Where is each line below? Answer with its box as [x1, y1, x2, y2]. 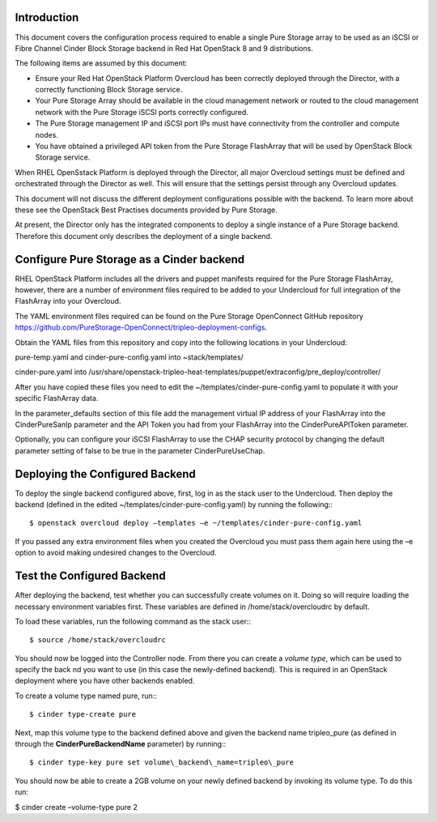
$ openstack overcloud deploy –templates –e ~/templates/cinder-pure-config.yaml [29, 518, 363, 528]
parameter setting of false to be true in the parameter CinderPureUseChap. [15, 445, 265, 455]
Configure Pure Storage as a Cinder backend [15, 252, 245, 266]
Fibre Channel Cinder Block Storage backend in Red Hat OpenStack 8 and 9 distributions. [15, 43, 313, 53]
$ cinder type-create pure [29, 709, 137, 719]
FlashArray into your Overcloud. [15, 296, 121, 306]
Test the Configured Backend [15, 569, 166, 583]
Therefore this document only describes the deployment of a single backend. [15, 231, 273, 241]
